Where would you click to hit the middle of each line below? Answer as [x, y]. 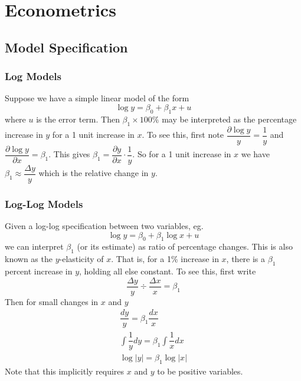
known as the [29, 259]
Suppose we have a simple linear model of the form [97, 98]
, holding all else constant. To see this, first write [168, 271]
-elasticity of [81, 259]
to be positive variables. [200, 371]
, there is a [246, 259]
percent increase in [39, 271]
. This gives [69, 154]
